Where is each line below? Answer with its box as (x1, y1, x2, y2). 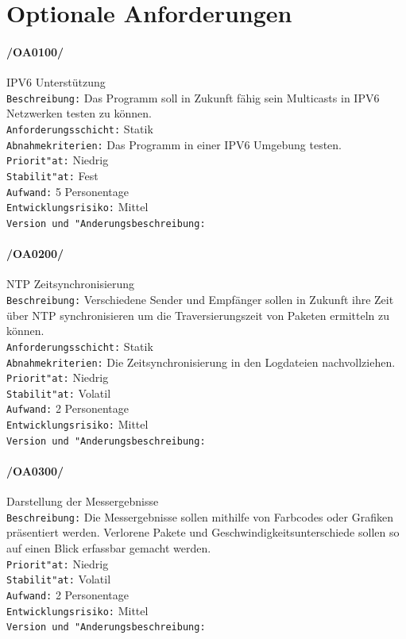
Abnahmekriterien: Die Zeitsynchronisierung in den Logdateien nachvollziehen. (6, 353, 396, 370)
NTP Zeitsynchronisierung (6, 275, 135, 292)
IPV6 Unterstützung (6, 74, 106, 90)
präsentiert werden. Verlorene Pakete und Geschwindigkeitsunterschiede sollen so (6, 524, 400, 541)
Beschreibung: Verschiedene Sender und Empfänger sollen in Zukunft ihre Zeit (6, 291, 394, 307)
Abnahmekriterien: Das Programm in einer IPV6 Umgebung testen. (6, 136, 342, 152)
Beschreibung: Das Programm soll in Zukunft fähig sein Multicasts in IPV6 (6, 89, 380, 106)
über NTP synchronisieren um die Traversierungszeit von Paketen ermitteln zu (6, 306, 390, 323)
